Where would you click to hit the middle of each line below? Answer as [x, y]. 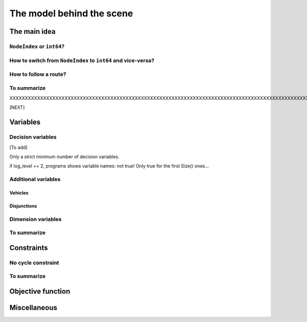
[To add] [18, 147]
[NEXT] [17, 108]
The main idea [32, 31]
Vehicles [19, 192]
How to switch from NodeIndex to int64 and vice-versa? [82, 60]
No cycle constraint [34, 263]
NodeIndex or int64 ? [37, 46]
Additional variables [35, 179]
